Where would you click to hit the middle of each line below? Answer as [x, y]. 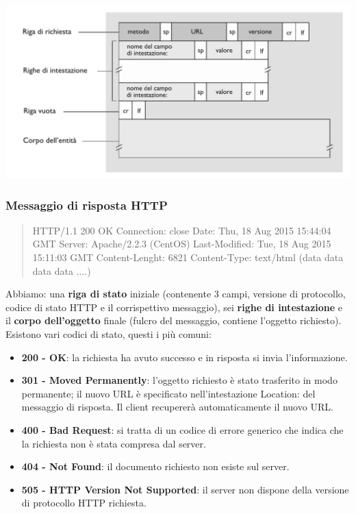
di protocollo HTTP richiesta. [84, 503]
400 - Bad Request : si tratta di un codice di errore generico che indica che [182, 429]
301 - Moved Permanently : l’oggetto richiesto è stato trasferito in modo [179, 380]
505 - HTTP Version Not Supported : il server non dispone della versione [185, 489]
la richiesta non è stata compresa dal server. [114, 443]
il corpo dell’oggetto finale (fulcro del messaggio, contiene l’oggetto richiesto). [174, 320]
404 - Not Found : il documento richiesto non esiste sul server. [155, 466]
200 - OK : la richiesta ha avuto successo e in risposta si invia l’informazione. [185, 357]
